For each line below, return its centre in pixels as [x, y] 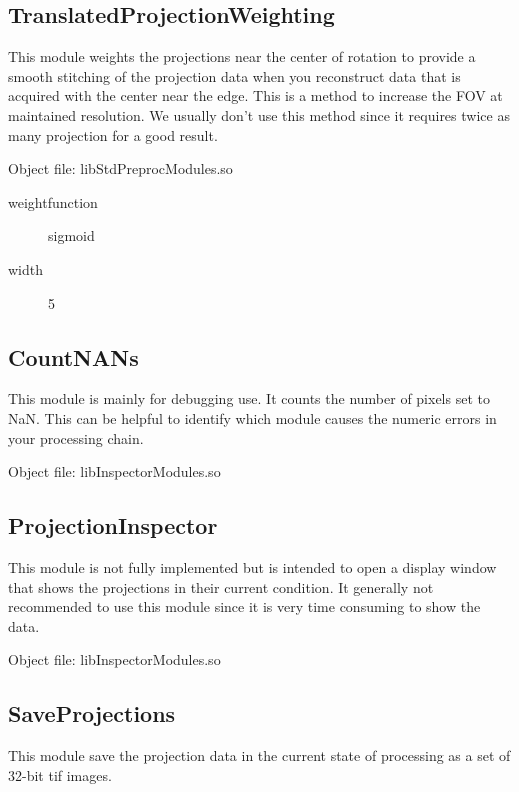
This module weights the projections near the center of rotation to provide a [242, 56]
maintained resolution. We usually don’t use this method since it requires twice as [259, 114]
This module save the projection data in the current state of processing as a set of [259, 755]
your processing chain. [76, 437]
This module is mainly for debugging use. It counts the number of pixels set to [249, 398]
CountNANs [73, 356]
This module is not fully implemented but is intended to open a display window [252, 566]
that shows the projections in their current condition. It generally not [221, 586]
